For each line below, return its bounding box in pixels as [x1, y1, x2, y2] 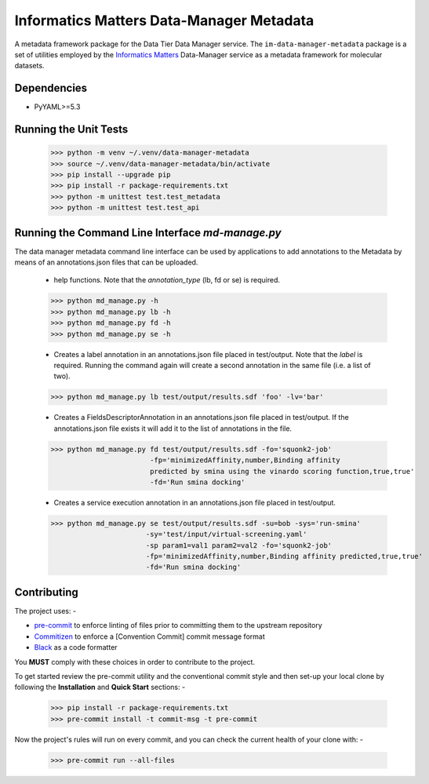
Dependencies [14, 82, 88, 95]
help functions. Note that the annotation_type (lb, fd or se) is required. [53, 275, 281, 285]
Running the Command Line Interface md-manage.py [14, 226, 282, 239]
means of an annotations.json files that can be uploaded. [14, 257, 198, 267]
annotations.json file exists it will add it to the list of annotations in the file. [53, 424, 293, 433]
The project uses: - [14, 606, 77, 615]
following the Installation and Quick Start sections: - [14, 683, 186, 692]
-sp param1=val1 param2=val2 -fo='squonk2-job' [145, 541, 333, 549]
